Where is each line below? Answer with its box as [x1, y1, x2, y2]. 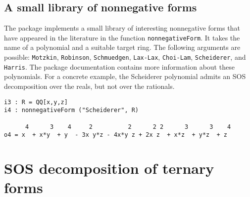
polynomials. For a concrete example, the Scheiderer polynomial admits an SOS [4, 71, 246, 81]
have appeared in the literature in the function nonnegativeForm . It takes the [4, 32, 240, 42]
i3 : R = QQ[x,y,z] [4, 98, 68, 106]
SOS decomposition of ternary [4, 158, 214, 178]
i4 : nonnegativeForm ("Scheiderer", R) [4, 107, 139, 114]
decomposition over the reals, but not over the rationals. [4, 80, 175, 91]
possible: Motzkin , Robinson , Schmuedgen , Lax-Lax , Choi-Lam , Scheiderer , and [4, 52, 246, 62]
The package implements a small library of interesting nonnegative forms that [4, 23, 240, 33]
